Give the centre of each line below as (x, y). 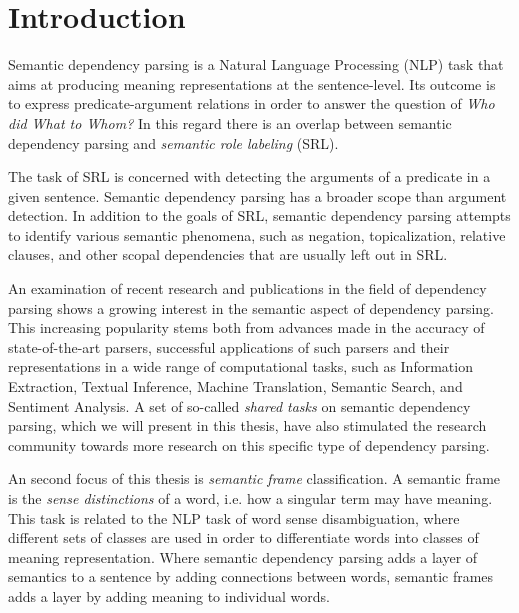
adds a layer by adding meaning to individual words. (169, 595)
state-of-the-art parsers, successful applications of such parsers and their (229, 346)
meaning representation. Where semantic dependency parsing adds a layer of (243, 556)
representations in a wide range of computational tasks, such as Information (240, 366)
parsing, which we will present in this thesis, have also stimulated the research (247, 425)
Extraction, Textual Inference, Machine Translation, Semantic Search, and (235, 386)
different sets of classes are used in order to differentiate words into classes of (243, 537)
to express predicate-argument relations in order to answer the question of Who (251, 103)
